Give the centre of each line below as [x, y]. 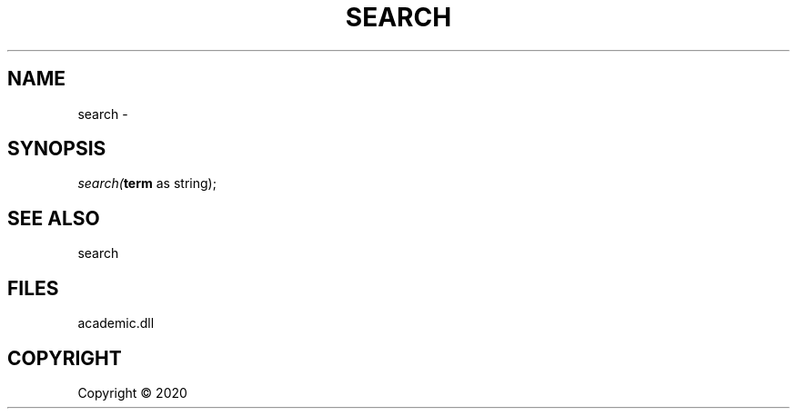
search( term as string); [147, 183]
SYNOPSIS [57, 149]
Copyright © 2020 [132, 392]
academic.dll [116, 323]
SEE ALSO [54, 218]
